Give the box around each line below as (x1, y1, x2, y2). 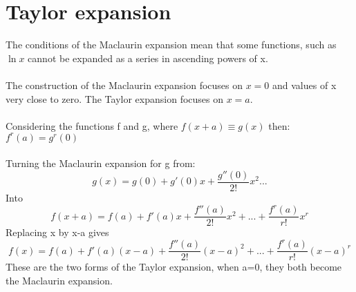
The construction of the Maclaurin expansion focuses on (6, 77, 243, 92)
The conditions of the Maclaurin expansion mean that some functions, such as (6, 37, 337, 52)
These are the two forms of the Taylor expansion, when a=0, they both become (6, 260, 342, 274)
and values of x (272, 77, 337, 92)
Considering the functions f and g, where (6, 118, 178, 133)
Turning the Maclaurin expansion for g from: (6, 156, 196, 171)
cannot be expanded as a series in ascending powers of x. (28, 50, 268, 65)
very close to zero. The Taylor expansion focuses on (6, 91, 223, 106)
